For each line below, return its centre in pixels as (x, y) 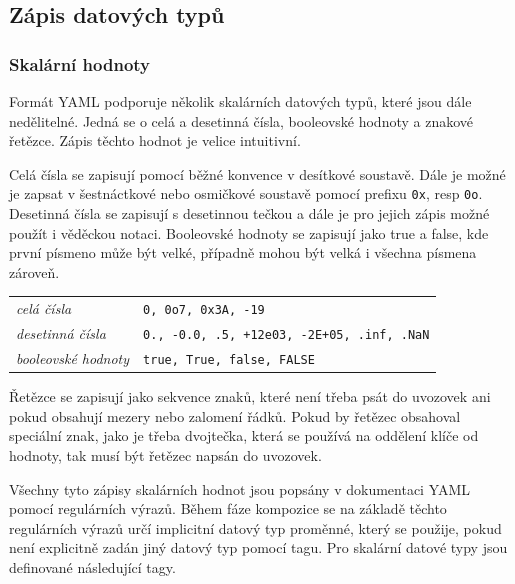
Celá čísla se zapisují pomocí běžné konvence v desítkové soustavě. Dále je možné (257, 173)
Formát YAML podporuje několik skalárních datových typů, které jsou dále (240, 101)
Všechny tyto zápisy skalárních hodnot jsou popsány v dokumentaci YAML (240, 488)
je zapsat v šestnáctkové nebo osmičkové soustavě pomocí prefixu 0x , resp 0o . (246, 193)
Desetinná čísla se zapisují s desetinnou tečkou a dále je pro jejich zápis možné (249, 213)
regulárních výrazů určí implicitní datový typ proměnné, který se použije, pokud (255, 527)
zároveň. (34, 271)
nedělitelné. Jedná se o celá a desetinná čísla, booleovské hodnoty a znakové (241, 120)
